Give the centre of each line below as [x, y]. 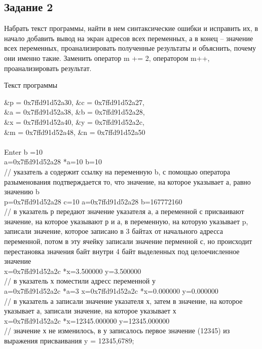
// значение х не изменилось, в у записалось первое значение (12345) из [117, 330]
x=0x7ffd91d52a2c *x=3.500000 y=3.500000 [73, 271]
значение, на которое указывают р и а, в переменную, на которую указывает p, [126, 221]
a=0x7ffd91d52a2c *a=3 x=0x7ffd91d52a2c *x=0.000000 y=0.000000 [111, 291]
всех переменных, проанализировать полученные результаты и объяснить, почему [130, 48]
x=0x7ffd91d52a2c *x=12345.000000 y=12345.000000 [87, 320]
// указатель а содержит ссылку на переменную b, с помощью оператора [117, 171]
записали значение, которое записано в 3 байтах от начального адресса [114, 231]
